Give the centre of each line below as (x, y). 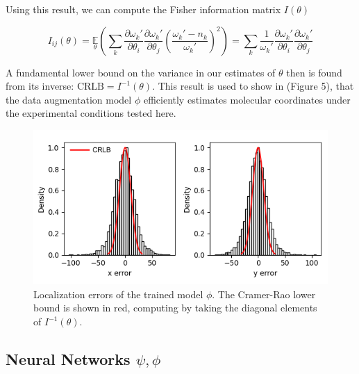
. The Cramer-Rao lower (264, 294)
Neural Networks (68, 359)
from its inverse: (40, 86)
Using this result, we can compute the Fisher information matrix (143, 9)
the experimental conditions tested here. (91, 113)
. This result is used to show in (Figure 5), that (253, 86)
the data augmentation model (69, 99)
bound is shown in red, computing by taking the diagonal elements (175, 308)
